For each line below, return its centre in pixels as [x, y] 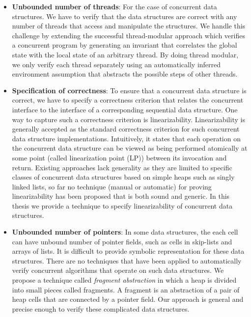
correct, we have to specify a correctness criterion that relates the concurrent [128, 100]
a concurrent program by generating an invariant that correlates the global [125, 45]
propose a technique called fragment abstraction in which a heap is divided [124, 280]
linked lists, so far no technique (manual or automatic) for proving [112, 186]
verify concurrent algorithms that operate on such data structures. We [118, 270]
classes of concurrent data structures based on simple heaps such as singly [123, 177]
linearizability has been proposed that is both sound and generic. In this [121, 196]
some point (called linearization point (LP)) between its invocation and [119, 157]
